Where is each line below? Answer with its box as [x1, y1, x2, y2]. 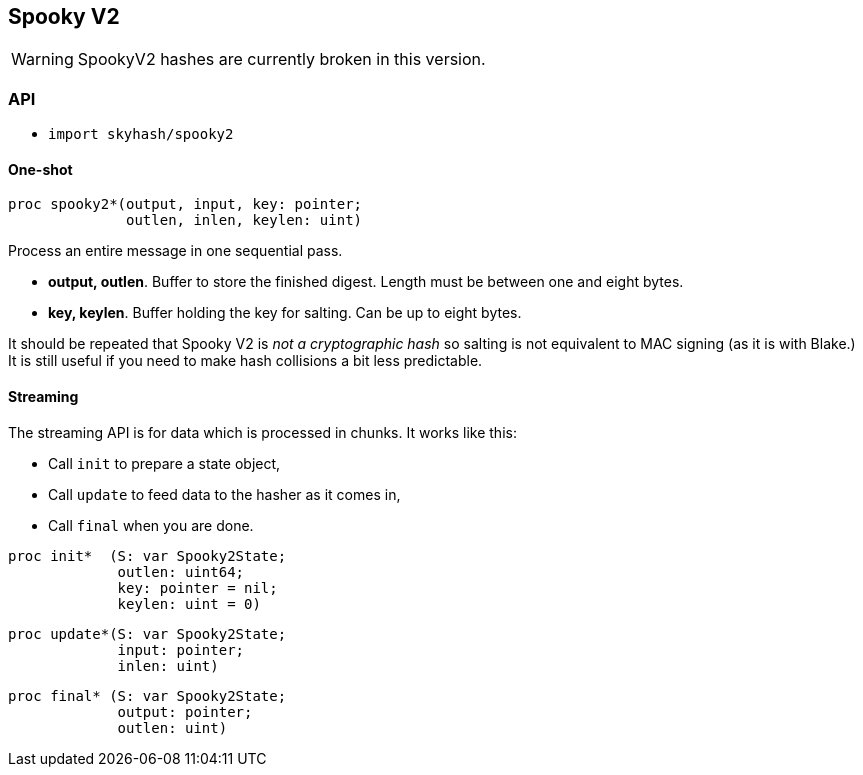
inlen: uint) [117, 657, 219, 674]
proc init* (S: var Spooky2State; [8, 547, 287, 564]
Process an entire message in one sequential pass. [8, 242, 343, 260]
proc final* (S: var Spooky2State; [8, 687, 287, 704]
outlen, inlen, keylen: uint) [126, 212, 363, 229]
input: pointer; [117, 641, 245, 658]
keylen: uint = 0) [117, 595, 261, 612]
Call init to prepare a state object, [48, 454, 281, 472]
